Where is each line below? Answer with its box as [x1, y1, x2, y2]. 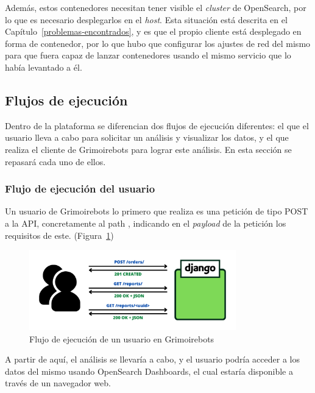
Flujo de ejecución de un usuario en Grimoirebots [29, 332, 214, 345]
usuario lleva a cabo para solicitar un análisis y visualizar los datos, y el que [5, 131, 289, 144]
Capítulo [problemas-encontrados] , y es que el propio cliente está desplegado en [5, 25, 302, 38]
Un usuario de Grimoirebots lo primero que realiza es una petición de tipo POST [5, 205, 308, 218]
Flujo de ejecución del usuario [5, 181, 155, 196]
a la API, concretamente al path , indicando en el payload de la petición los [5, 216, 286, 229]
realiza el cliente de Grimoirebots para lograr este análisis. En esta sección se [5, 143, 292, 155]
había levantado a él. [5, 60, 82, 73]
